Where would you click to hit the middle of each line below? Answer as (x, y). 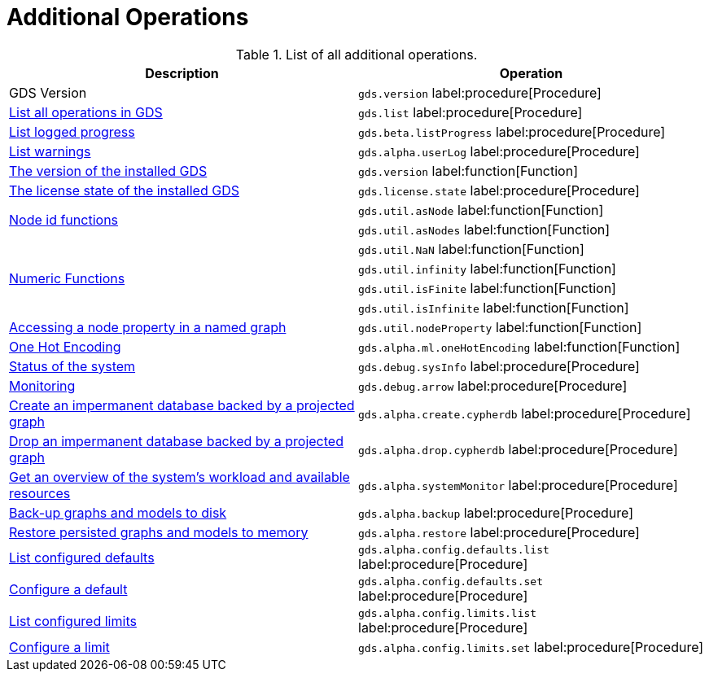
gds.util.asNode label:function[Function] (481, 210)
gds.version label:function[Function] (468, 171)
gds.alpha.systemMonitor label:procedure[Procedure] (518, 485)
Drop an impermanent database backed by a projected (176, 441)
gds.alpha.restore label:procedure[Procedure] (499, 532)
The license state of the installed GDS (124, 190)
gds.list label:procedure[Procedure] (470, 112)
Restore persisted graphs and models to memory (159, 532)
